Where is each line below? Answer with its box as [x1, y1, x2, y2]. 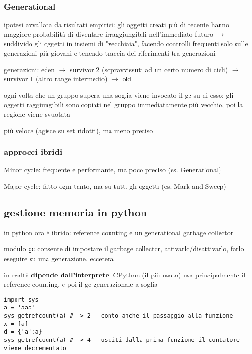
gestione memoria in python [4, 204, 147, 219]
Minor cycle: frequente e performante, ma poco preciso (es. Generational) [4, 165, 221, 175]
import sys [4, 296, 39, 303]
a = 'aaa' [4, 304, 35, 311]
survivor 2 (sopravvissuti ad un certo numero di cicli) [70, 64, 228, 74]
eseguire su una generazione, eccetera [4, 253, 114, 263]
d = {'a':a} [4, 328, 42, 336]
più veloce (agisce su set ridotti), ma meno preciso [4, 125, 153, 135]
